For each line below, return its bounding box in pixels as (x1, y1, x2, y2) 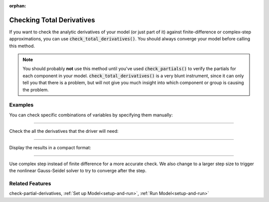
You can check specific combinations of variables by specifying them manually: (9, 112, 173, 118)
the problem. (22, 87, 49, 93)
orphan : (9, 3, 26, 8)
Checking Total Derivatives (9, 15, 96, 24)
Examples (9, 101, 34, 108)
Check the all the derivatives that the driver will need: (9, 128, 119, 134)
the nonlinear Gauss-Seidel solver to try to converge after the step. (9, 168, 147, 174)
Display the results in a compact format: (9, 144, 92, 150)
